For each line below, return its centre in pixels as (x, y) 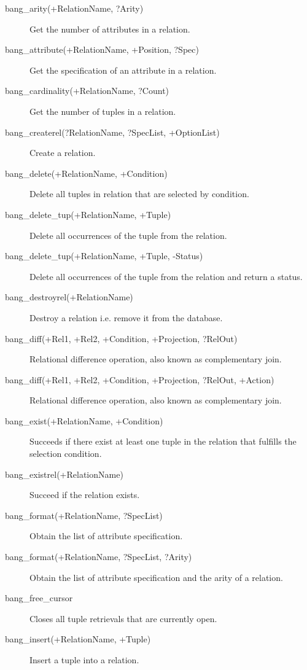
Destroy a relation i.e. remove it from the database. (126, 317)
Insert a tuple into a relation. (84, 660)
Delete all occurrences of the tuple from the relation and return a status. (166, 276)
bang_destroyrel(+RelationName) (69, 297)
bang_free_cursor (39, 598)
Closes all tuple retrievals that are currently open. (123, 618)
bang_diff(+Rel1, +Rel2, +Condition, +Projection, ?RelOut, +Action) (140, 379)
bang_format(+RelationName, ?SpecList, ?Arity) (99, 557)
